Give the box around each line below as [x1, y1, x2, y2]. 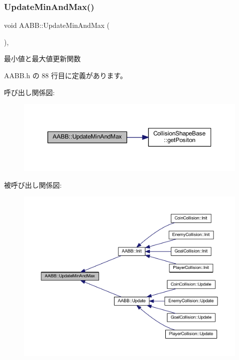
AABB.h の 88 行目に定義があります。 [4, 70, 127, 80]
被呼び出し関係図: [4, 179, 62, 190]
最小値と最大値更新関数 [4, 53, 81, 64]
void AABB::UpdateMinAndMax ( [4, 20, 110, 30]
